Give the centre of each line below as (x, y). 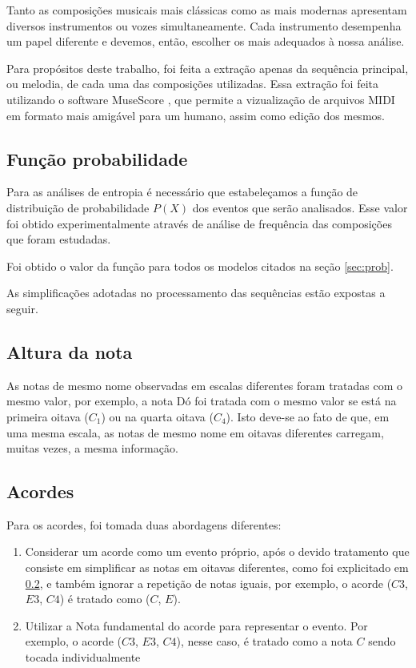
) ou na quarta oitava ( (157, 416)
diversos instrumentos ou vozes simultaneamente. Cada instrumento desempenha (204, 25)
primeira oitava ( (48, 416)
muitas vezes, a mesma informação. (92, 448)
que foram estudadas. (59, 239)
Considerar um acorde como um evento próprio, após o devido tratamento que (217, 551)
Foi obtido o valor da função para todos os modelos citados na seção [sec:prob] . (200, 266)
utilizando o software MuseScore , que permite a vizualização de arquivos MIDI (201, 99)
